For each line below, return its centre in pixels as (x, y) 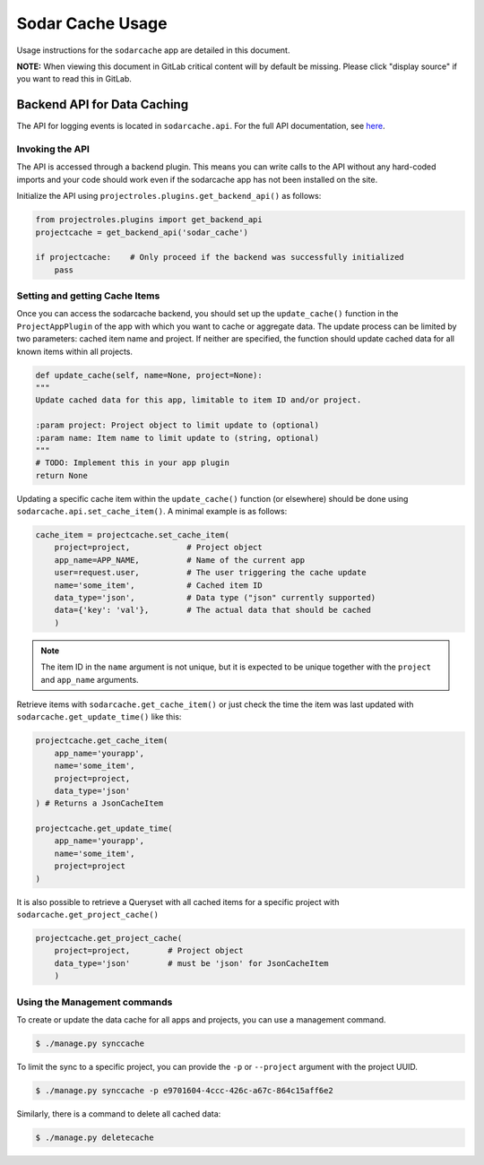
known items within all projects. (75, 351)
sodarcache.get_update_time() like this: (99, 717)
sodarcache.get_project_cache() (87, 915)
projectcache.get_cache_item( (102, 741)
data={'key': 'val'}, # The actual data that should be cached (213, 610)
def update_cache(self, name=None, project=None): (149, 375)
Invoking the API (53, 149)
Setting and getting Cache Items (88, 296)
